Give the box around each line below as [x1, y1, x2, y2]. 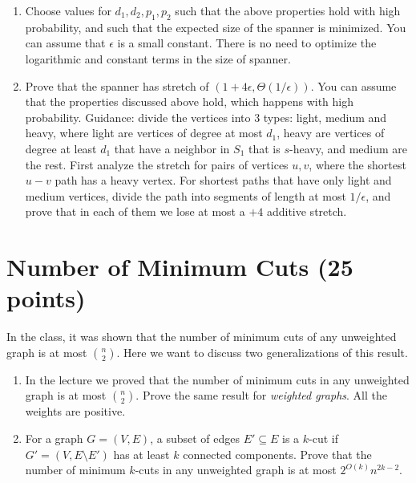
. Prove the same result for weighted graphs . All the [135, 387, 387, 404]
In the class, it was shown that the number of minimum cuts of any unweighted [6, 328, 397, 345]
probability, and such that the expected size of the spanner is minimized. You [25, 18, 406, 35]
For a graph [25, 430, 83, 447]
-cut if [309, 430, 339, 447]
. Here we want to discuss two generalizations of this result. [116, 343, 408, 360]
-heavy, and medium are [289, 140, 408, 156]
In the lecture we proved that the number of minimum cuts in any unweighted [25, 371, 410, 388]
